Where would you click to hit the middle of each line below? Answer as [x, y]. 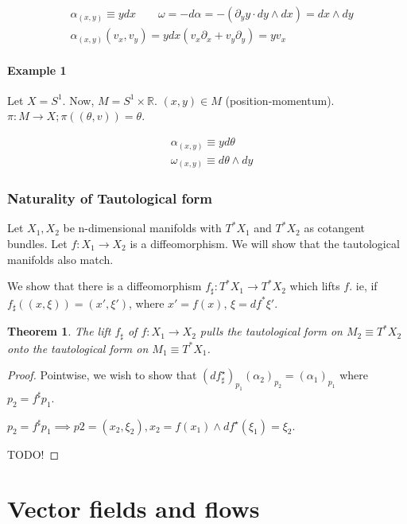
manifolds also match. [60, 259]
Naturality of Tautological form [110, 198]
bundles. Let [37, 243]
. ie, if [363, 286]
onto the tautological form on [78, 348]
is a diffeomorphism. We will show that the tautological [265, 243]
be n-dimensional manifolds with [142, 228]
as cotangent [335, 228]
